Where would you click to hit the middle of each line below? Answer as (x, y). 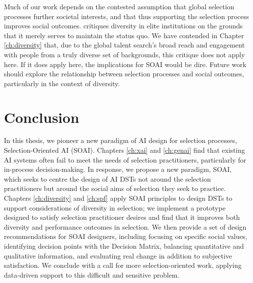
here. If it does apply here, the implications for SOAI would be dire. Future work (125, 64)
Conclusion (42, 117)
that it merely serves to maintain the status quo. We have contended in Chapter (124, 35)
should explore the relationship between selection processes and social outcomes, (124, 74)
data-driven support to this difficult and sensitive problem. (92, 274)
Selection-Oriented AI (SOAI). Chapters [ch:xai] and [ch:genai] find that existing (125, 150)
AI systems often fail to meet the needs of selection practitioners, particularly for (125, 159)
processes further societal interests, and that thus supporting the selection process (126, 16)
